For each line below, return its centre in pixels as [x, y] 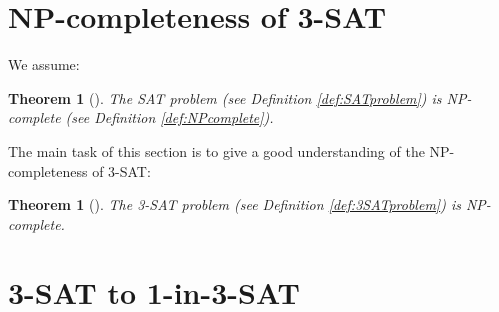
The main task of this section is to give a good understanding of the [216, 150]
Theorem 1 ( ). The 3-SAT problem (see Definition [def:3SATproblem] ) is [234, 204]
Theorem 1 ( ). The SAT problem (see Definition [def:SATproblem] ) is [225, 97]
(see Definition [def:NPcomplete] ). [169, 117]
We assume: [44, 64]
